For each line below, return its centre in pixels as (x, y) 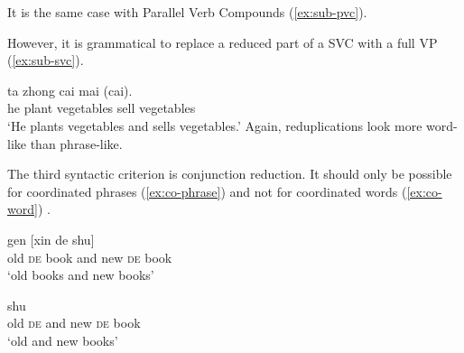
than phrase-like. (76, 143)
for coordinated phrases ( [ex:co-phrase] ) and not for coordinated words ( (207, 191)
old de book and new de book (90, 257)
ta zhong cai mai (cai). (70, 90)
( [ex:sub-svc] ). (46, 60)
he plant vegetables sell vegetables (102, 108)
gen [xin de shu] (51, 239)
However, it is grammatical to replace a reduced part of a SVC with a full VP (223, 42)
